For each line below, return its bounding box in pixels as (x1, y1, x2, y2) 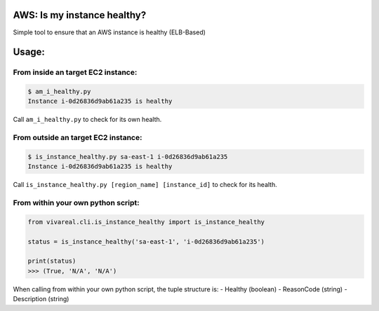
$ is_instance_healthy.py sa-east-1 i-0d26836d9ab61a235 (27, 153, 228, 160)
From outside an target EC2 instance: (13, 133, 142, 143)
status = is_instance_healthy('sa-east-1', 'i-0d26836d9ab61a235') (27, 237, 265, 245)
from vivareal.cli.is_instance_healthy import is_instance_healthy (27, 218, 265, 226)
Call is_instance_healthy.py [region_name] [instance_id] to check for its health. (13, 181, 277, 189)
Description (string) (13, 295, 69, 303)
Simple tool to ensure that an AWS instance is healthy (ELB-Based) (13, 28, 206, 36)
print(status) (27, 257, 77, 265)
